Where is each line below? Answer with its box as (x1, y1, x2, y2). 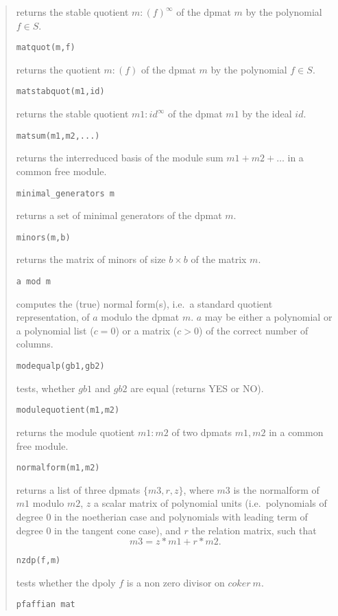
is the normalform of (233, 482, 319, 497)
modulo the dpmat (101, 310, 180, 324)
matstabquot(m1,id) (16, 87, 105, 97)
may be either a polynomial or (204, 310, 333, 324)
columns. (16, 336, 53, 351)
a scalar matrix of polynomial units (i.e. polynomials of (93, 496, 327, 510)
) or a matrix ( (115, 323, 178, 337)
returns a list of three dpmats (16, 482, 141, 497)
